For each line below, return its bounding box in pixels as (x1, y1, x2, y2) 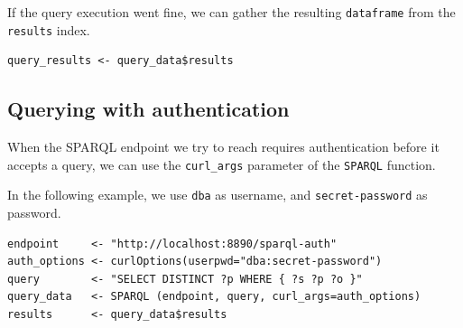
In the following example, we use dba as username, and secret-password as (7, 185, 428, 204)
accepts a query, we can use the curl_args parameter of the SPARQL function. (7, 155, 436, 173)
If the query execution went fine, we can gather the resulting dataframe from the (7, 3, 456, 21)
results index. (7, 20, 90, 39)
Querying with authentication (7, 95, 290, 123)
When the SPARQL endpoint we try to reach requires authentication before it (7, 137, 440, 156)
